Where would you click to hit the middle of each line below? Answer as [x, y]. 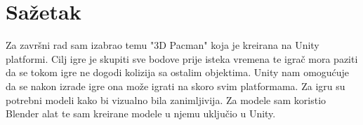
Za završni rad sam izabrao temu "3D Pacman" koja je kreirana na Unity [163, 45]
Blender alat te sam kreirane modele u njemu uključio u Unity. [141, 113]
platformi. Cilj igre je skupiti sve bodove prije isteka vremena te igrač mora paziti [182, 58]
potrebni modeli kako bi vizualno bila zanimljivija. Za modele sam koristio [166, 100]
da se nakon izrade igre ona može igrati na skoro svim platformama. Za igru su [176, 86]
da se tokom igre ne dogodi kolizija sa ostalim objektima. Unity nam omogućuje [178, 72]
